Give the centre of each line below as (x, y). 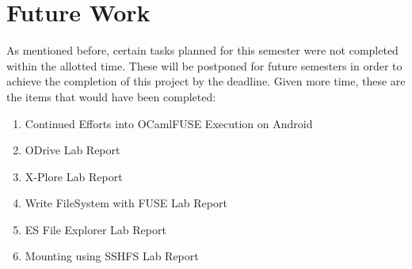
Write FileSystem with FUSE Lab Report (126, 203)
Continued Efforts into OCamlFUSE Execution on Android (169, 123)
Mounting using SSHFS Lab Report (112, 256)
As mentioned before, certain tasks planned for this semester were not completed (202, 50)
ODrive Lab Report (72, 150)
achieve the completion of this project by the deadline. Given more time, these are (206, 81)
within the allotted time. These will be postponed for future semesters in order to (204, 65)
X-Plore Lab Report (74, 176)
